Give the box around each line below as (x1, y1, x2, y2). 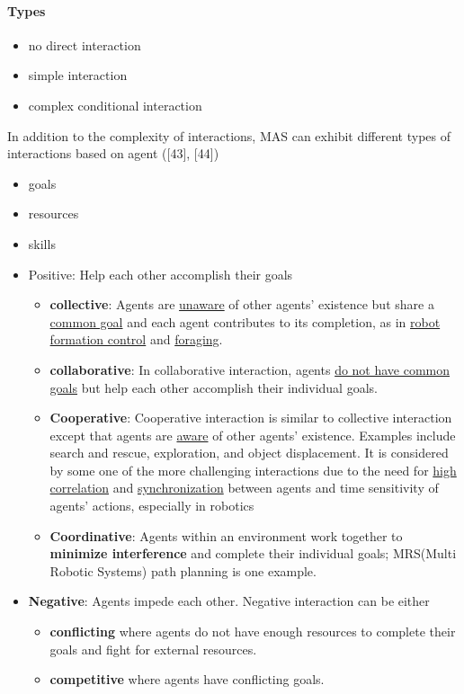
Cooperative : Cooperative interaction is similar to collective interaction (49, 408, 452, 427)
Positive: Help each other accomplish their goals (28, 264, 293, 283)
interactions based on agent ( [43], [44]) (7, 144, 219, 163)
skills (28, 234, 56, 253)
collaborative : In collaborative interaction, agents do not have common (49, 360, 451, 378)
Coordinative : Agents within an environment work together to (49, 526, 403, 545)
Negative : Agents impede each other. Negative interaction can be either (28, 592, 430, 610)
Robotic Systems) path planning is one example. (49, 561, 317, 580)
